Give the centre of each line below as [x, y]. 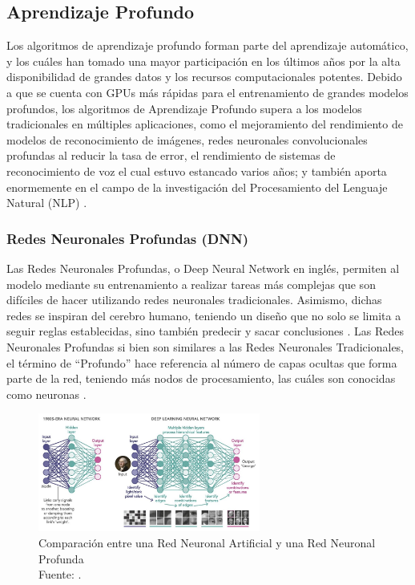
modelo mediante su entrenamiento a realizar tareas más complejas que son [191, 284]
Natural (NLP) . [47, 203]
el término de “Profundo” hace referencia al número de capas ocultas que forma [202, 362]
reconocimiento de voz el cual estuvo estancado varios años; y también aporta [197, 171]
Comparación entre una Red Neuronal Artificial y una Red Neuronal [207, 543]
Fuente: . [60, 574]
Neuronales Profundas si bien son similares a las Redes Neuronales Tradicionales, [205, 346]
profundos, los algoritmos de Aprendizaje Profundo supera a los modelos [184, 108]
